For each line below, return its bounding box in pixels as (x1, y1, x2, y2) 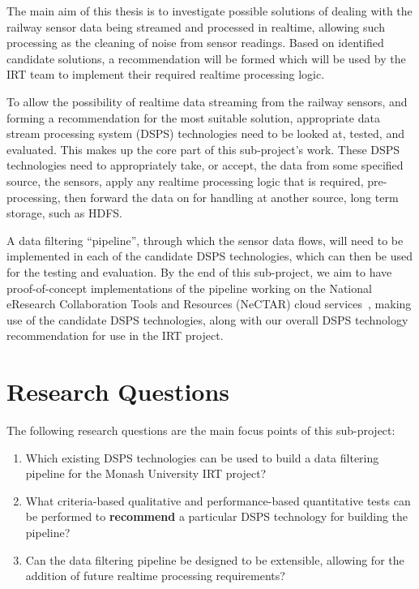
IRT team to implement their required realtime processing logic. (6, 66, 325, 83)
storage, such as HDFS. (6, 204, 122, 221)
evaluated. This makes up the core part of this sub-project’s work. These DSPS (6, 140, 400, 157)
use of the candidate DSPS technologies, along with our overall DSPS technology (6, 311, 408, 328)
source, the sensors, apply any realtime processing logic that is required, (6, 172, 364, 189)
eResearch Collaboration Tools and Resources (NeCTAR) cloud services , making (6, 295, 412, 312)
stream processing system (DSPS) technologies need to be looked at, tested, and (6, 125, 404, 142)
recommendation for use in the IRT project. (6, 327, 224, 344)
